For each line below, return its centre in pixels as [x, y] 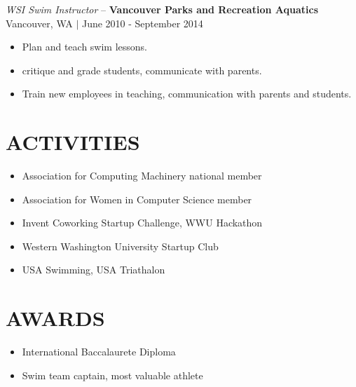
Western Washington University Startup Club [120, 246]
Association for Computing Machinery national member [142, 176]
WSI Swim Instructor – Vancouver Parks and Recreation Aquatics [162, 9]
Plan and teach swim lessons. [85, 47]
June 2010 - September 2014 [142, 23]
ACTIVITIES [73, 142]
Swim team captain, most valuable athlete [112, 375]
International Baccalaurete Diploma [99, 352]
